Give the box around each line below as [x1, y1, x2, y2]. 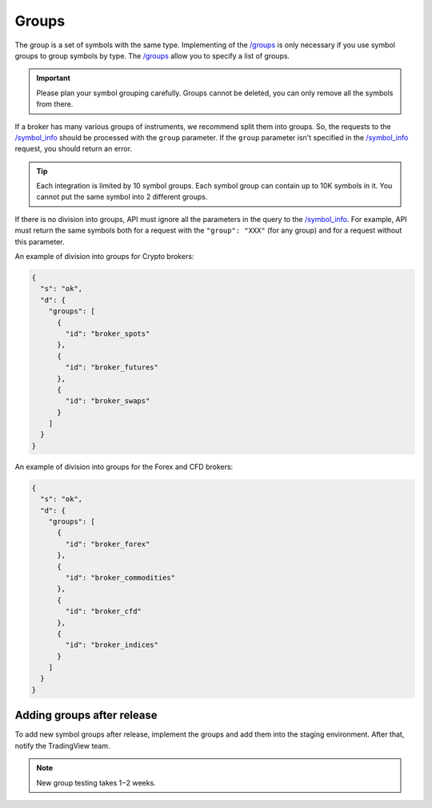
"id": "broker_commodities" [65, 573, 176, 582]
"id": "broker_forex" [65, 539, 150, 548]
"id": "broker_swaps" [65, 397, 150, 406]
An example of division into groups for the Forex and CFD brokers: [14, 462, 234, 471]
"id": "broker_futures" [65, 363, 159, 372]
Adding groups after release [14, 709, 158, 722]
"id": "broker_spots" [65, 329, 150, 338]
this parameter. [14, 236, 65, 246]
